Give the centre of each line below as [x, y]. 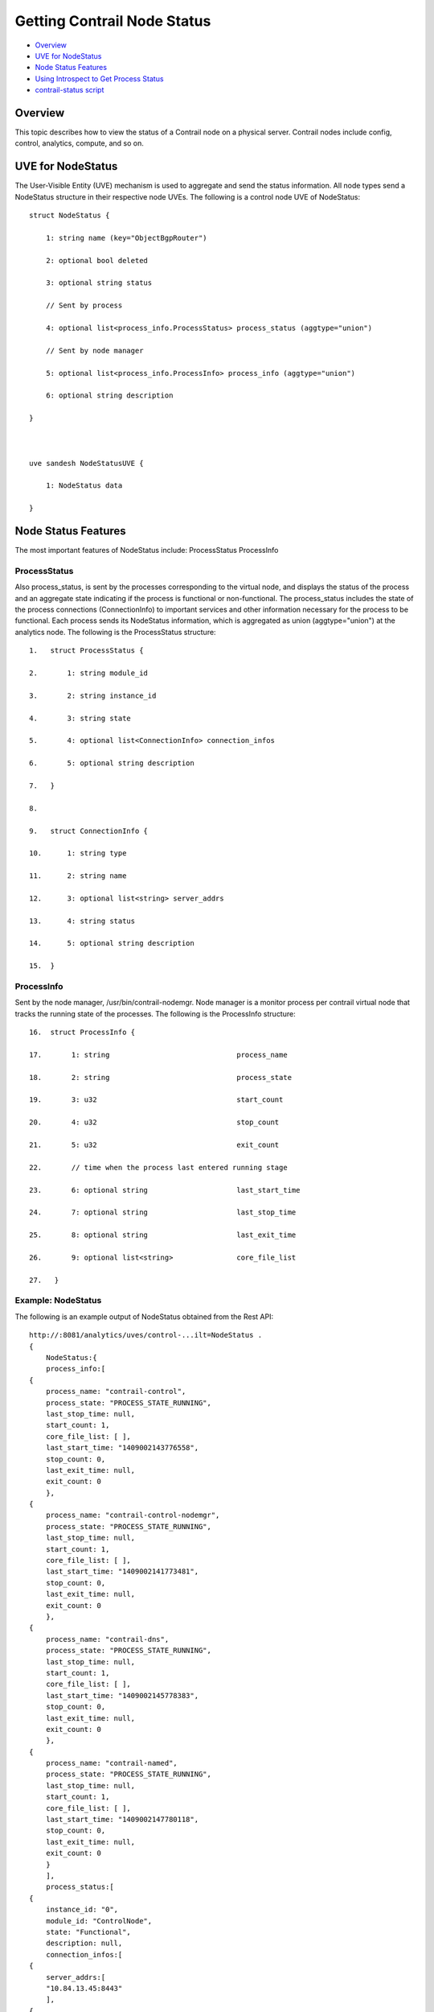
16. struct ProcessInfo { [82, 1033]
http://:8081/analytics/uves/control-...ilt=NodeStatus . [146, 1335]
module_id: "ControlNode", [99, 1921]
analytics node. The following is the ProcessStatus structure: [115, 632]
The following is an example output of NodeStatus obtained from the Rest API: [144, 1317]
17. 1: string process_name [159, 1055]
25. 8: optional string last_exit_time [163, 1235]
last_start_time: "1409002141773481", [122, 1572]
